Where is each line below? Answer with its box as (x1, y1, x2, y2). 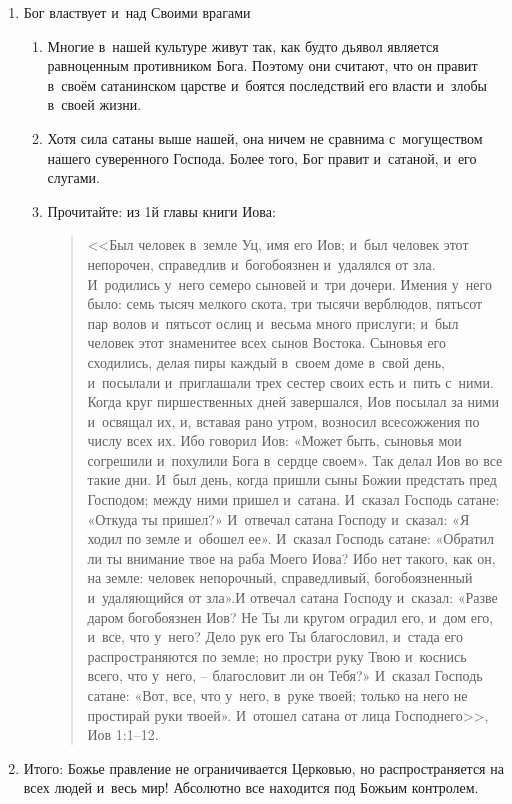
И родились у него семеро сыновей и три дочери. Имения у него (87, 273, 492, 294)
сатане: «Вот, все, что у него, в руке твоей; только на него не (87, 685, 468, 705)
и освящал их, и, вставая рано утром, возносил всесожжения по (87, 410, 480, 431)
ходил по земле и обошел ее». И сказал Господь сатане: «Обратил (87, 528, 494, 549)
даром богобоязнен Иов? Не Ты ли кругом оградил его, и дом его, (87, 606, 494, 627)
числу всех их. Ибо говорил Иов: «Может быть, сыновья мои (87, 430, 462, 451)
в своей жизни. (47, 94, 142, 115)
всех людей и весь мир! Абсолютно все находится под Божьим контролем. (23, 777, 479, 798)
